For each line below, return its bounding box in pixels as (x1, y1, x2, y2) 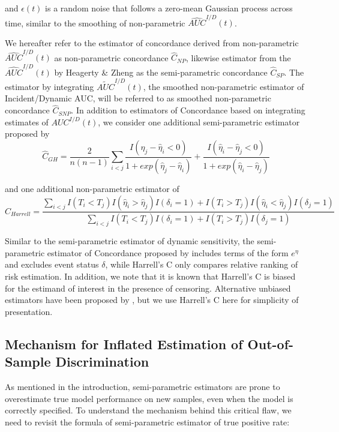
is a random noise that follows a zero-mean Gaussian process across (45, 2, 293, 14)
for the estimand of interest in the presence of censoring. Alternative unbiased (5, 281, 291, 294)
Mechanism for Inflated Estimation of (5, 334, 243, 353)
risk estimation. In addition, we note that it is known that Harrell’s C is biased (5, 269, 296, 282)
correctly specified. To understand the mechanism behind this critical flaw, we (5, 404, 292, 416)
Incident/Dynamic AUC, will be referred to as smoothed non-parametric (5, 92, 271, 104)
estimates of (5, 115, 49, 128)
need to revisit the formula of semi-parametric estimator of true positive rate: (5, 415, 290, 428)
